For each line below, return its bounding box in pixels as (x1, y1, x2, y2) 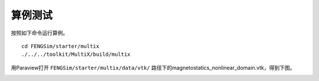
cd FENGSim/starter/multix (21, 43, 100, 49)
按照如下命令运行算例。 (11, 29, 68, 36)
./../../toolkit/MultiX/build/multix (21, 51, 131, 58)
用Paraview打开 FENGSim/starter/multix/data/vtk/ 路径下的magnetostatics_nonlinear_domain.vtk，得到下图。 (11, 64, 295, 71)
